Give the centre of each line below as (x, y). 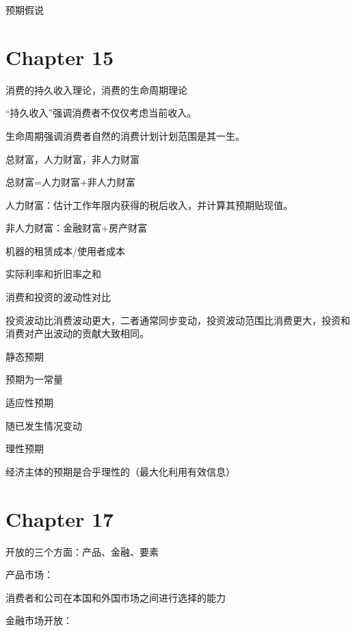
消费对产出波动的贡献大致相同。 (77, 333)
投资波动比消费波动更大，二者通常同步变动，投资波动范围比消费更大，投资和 (178, 320)
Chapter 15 (60, 57)
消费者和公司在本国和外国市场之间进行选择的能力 (116, 597)
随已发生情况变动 (44, 425)
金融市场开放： (39, 620)
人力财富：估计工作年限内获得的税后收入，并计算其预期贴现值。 (149, 205)
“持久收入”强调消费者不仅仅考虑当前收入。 (101, 113)
